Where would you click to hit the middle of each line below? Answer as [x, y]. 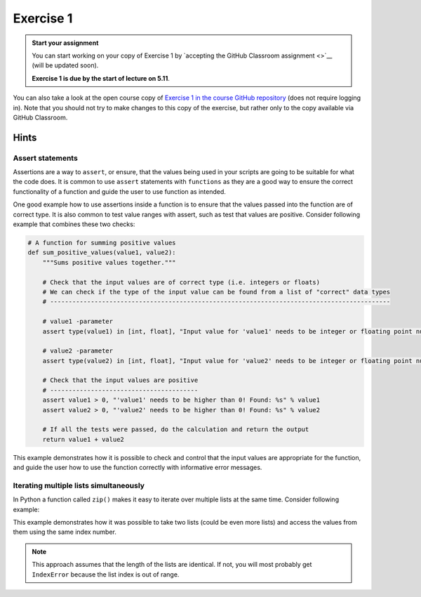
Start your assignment [65, 43]
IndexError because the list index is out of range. [106, 574]
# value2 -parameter [78, 351]
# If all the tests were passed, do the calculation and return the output [176, 429]
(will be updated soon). [65, 65]
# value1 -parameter [78, 322]
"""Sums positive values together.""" [109, 262]
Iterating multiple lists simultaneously [79, 485]
